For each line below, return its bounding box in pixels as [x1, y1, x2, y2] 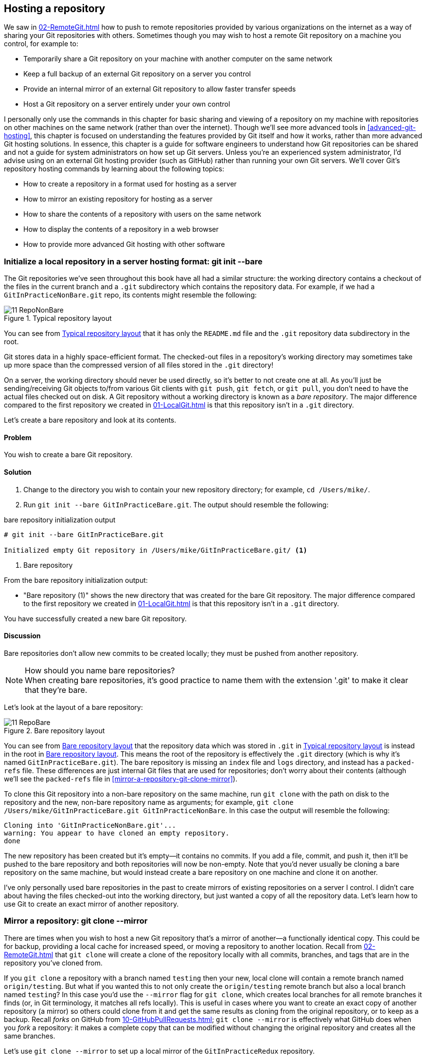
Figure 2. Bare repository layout [4, 726, 105, 735]
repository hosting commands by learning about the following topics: [4, 165, 224, 173]
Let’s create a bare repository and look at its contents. [4, 416, 177, 425]
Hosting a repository [4, 2, 106, 15]
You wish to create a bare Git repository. [4, 450, 133, 459]
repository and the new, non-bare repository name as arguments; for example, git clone [4, 798, 294, 806]
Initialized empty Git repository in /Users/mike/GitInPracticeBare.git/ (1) [4, 546, 307, 554]
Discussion [4, 632, 41, 640]
